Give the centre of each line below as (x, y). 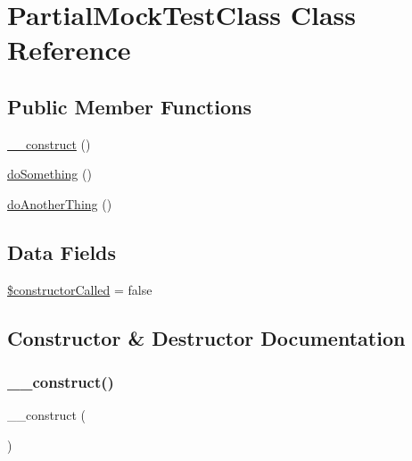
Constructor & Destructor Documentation (206, 337)
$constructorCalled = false (80, 289)
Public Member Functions (129, 106)
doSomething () (49, 174)
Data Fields (62, 251)
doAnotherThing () (60, 203)
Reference (69, 50)
